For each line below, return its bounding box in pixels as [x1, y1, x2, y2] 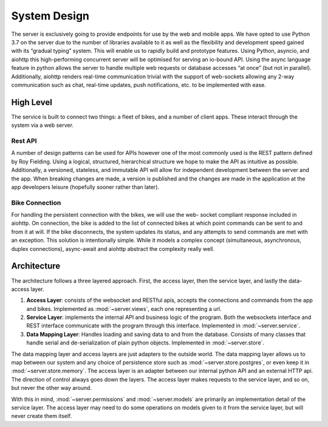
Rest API [11, 137, 37, 145]
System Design [11, 9, 90, 22]
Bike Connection [11, 198, 61, 207]
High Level [11, 97, 53, 108]
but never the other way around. [11, 384, 92, 392]
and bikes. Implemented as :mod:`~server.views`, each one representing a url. [26, 305, 222, 312]
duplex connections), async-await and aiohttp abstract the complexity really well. [11, 245, 215, 252]
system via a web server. [11, 121, 74, 129]
